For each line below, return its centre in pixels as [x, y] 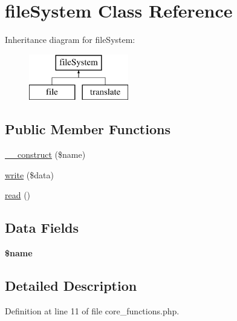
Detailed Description [71, 286]
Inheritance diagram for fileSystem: [70, 40]
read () [18, 195]
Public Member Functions [88, 129]
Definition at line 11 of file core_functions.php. [92, 310]
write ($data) [29, 174]
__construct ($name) [45, 154]
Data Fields [42, 228]
